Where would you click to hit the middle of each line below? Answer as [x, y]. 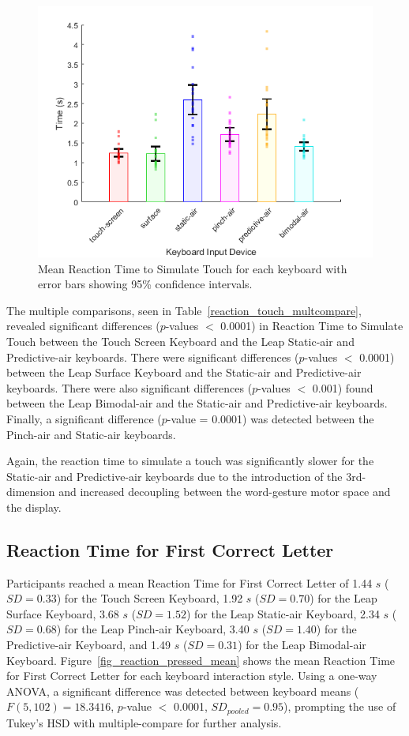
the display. [34, 507]
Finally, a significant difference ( [84, 418]
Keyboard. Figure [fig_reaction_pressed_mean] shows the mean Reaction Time [201, 660]
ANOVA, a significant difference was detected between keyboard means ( [183, 691]
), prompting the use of [340, 706]
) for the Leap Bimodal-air [302, 645]
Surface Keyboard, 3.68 [63, 613]
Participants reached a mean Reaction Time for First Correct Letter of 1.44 [189, 582]
